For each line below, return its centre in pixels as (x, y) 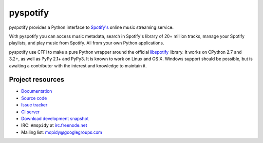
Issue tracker (34, 105)
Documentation (37, 91)
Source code (34, 98)
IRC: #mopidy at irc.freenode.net (54, 125)
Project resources (37, 80)
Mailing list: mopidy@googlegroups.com (62, 132)
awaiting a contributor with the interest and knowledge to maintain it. (78, 65)
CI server (30, 112)
